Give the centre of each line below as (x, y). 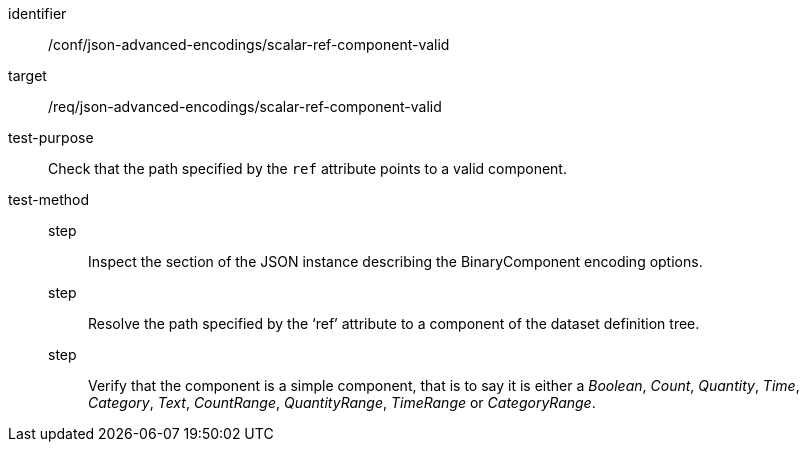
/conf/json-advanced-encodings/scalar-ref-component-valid (249, 44)
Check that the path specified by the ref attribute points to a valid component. (307, 168)
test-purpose (51, 137)
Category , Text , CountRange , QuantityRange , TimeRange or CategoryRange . (342, 402)
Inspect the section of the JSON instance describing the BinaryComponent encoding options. (395, 261)
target (27, 75)
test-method (48, 199)
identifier (37, 13)
